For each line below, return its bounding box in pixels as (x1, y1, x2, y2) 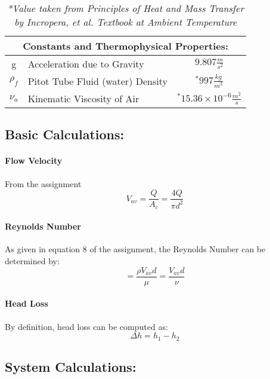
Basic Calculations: (5, 125, 125, 143)
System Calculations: (5, 357, 136, 375)
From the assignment (5, 177, 82, 189)
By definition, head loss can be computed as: (5, 320, 168, 332)
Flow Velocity (5, 154, 63, 167)
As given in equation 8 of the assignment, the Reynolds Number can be (5, 243, 266, 255)
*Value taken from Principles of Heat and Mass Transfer (7, 1, 244, 15)
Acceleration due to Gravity (27, 57, 144, 71)
